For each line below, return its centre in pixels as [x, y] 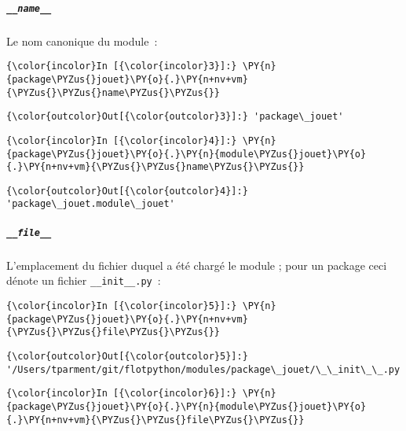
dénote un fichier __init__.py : [84, 280]
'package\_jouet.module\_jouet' [91, 204]
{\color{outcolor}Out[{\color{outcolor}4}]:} [127, 191]
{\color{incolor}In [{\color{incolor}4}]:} [122, 140]
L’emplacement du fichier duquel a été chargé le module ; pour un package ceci [197, 265]
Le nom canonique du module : [82, 41]
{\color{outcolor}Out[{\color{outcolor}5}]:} [127, 356]
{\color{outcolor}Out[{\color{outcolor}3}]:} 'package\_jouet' [175, 117]
